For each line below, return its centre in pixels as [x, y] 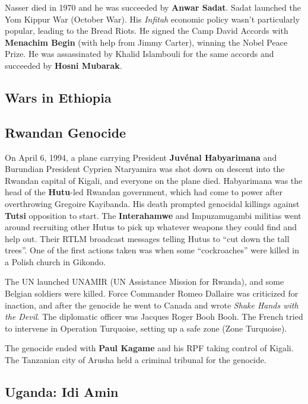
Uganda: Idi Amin [62, 392]
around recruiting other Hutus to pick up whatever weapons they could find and [151, 227]
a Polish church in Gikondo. [55, 261]
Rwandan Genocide [66, 132]
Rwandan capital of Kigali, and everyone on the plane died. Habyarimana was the [154, 180]
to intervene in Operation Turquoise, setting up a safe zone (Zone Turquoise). [146, 328]
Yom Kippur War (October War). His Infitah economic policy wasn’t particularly [153, 19]
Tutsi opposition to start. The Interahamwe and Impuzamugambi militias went [153, 215]
